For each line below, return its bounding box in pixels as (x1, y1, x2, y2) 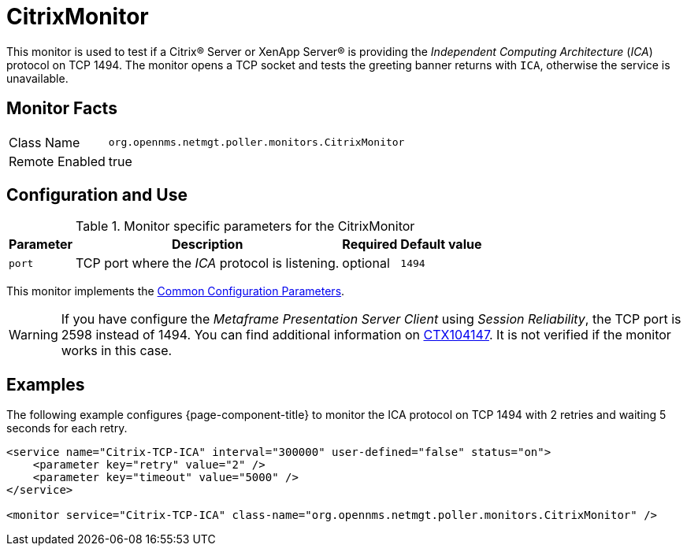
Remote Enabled (9, 153, 106, 169)
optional (342, 255, 390, 272)
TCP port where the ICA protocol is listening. (75, 255, 340, 272)
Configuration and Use (6, 185, 188, 206)
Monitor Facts (6, 98, 117, 119)
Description (171, 236, 243, 253)
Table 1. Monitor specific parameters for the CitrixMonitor (76, 218, 415, 235)
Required (342, 236, 398, 253)
